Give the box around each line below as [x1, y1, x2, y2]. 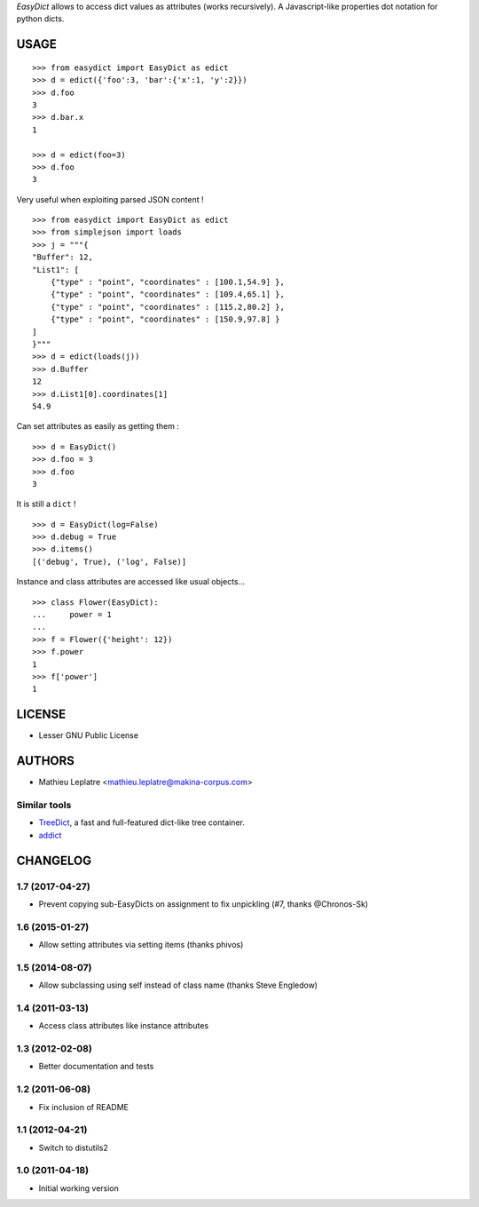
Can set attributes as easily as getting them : [16, 421, 179, 432]
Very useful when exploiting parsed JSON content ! [16, 194, 204, 204]
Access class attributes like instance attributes [38, 1020, 208, 1031]
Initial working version [38, 1182, 120, 1194]
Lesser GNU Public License [38, 730, 139, 741]
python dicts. [16, 13, 65, 24]
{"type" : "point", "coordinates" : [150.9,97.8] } [50, 314, 280, 324]
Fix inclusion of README [38, 1101, 129, 1112]
